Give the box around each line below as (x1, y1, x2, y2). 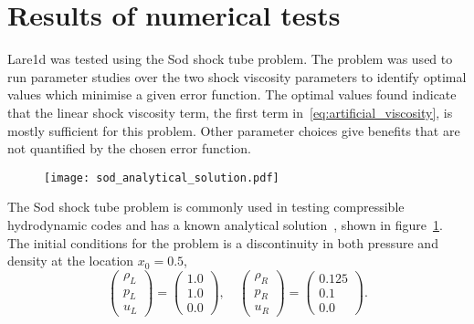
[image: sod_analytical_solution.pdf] (44, 171, 279, 184)
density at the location (7, 251, 134, 270)
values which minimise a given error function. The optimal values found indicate (7, 85, 457, 104)
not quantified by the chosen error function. (7, 139, 252, 158)
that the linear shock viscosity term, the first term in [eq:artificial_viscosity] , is (7, 102, 453, 121)
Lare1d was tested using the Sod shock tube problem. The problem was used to (7, 49, 453, 68)
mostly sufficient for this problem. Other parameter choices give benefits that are (7, 120, 460, 140)
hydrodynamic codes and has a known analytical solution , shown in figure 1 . (7, 214, 443, 234)
